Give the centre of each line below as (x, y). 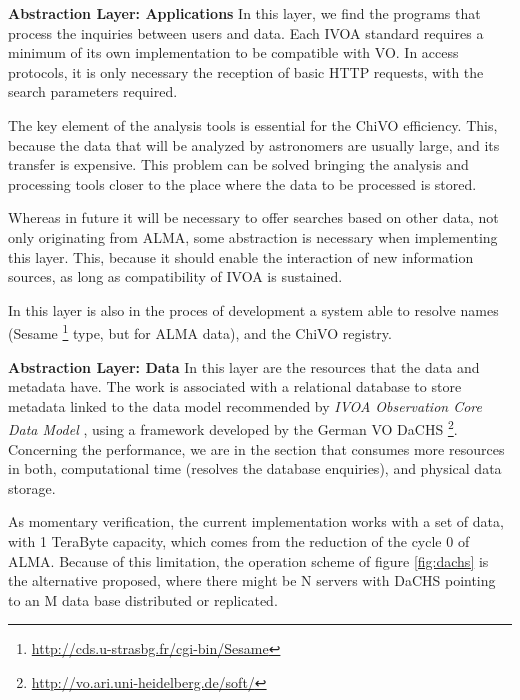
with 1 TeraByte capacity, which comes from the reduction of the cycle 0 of (239, 540)
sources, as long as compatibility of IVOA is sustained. (175, 276)
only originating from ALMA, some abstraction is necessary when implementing (253, 236)
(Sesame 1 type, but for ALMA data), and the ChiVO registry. (200, 331)
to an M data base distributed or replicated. (143, 599)
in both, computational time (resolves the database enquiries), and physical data (255, 468)
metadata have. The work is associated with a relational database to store (235, 386)
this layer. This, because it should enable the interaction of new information (241, 256)
